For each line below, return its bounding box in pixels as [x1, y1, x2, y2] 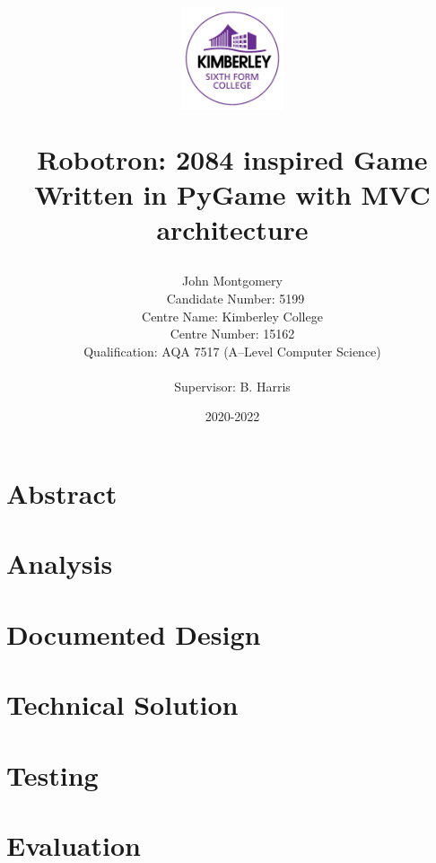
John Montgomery [182, 271, 283, 290]
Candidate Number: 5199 [166, 288, 305, 307]
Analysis [6, 545, 113, 582]
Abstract [6, 475, 118, 512]
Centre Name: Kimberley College [142, 306, 323, 325]
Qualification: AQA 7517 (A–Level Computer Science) [83, 341, 381, 360]
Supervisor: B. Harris [174, 376, 291, 395]
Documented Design [6, 615, 261, 652]
